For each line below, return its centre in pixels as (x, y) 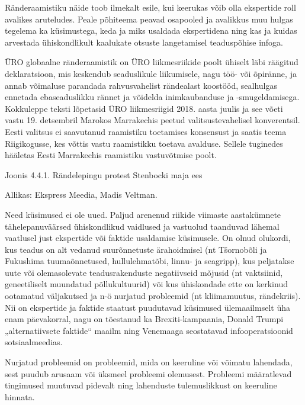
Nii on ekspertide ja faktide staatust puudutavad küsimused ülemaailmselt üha (147, 307)
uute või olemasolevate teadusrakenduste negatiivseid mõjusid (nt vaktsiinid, (144, 272)
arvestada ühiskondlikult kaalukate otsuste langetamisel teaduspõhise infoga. (144, 42)
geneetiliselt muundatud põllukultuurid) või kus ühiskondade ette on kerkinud (146, 284)
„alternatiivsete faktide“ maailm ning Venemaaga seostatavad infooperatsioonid (149, 330)
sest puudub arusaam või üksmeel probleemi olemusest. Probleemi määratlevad (148, 373)
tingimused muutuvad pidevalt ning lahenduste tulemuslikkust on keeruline (141, 385)
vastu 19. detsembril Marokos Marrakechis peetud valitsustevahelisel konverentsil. (152, 120)
